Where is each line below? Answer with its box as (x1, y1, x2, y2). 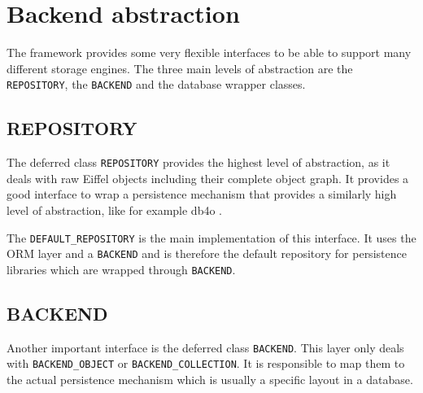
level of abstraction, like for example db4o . (7, 202, 223, 219)
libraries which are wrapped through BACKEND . (7, 260, 236, 277)
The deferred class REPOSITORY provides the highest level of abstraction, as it (7, 154, 390, 171)
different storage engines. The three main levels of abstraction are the (7, 59, 353, 76)
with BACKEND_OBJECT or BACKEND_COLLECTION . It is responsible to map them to (7, 355, 405, 372)
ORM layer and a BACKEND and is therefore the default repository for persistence (7, 245, 407, 262)
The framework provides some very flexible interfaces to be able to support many (7, 44, 412, 61)
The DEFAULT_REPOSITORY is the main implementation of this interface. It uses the (7, 229, 416, 246)
